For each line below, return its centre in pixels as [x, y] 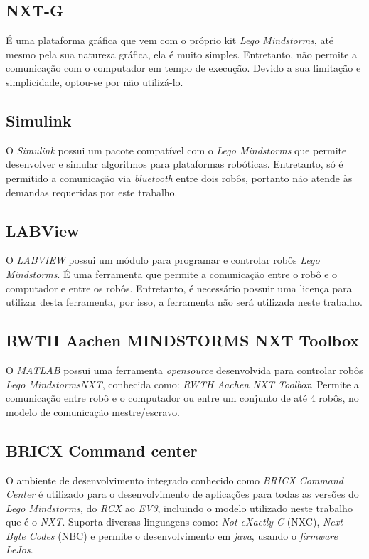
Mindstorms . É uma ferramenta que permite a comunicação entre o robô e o [172, 273]
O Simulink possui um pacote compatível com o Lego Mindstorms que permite [176, 150]
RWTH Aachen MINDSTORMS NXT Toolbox [183, 340]
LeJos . [20, 549]
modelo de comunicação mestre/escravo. [93, 411]
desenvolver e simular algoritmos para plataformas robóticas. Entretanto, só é [175, 164]
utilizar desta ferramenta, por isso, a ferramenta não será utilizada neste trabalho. [184, 302]
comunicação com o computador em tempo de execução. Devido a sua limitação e [183, 68]
